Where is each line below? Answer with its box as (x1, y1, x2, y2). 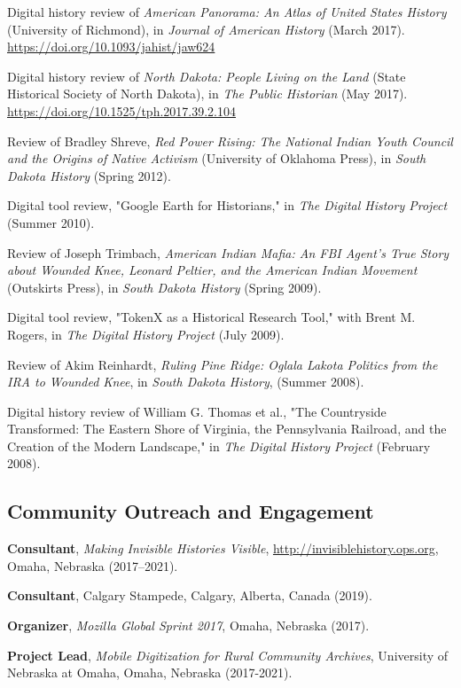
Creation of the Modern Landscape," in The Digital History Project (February (7, 436, 431, 455)
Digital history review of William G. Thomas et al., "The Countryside (7, 402, 387, 420)
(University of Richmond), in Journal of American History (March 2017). (7, 20, 405, 38)
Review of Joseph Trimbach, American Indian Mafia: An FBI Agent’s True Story (7, 243, 449, 262)
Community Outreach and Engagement (7, 497, 374, 525)
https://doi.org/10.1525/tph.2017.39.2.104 (7, 101, 237, 120)
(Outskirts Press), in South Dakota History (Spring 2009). (7, 278, 322, 296)
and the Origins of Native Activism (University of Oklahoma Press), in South (7, 149, 426, 168)
